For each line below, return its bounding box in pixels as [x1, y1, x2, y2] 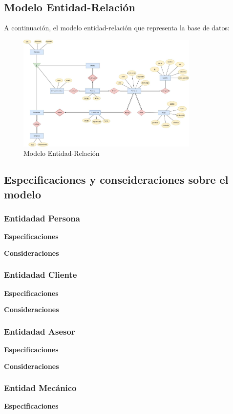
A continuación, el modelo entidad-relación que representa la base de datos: [4, 23, 230, 33]
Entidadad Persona [4, 212, 80, 224]
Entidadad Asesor [4, 325, 75, 337]
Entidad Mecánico [4, 382, 77, 394]
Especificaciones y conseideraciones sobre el [4, 172, 229, 187]
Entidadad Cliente [4, 268, 77, 281]
